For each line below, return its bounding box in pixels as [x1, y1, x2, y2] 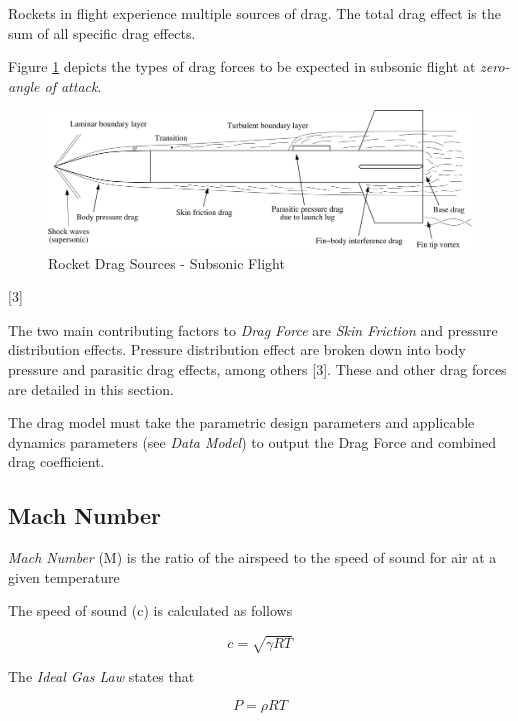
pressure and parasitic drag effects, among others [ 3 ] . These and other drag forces [8, 359, 507, 380]
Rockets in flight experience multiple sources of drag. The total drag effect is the [8, 3, 501, 23]
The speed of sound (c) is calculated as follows [8, 600, 293, 621]
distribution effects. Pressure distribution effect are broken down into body [8, 339, 466, 360]
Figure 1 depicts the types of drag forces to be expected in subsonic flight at [8, 56, 476, 77]
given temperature [8, 566, 120, 587]
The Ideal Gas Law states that [8, 665, 195, 686]
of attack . [44, 75, 102, 96]
